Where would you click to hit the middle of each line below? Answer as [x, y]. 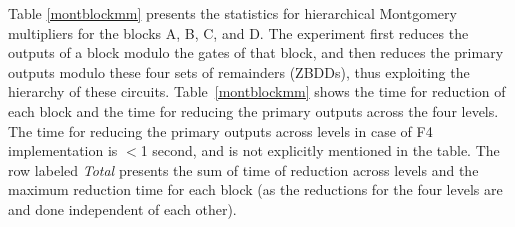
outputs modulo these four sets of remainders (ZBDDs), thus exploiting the [239, 71]
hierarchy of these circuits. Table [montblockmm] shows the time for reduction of [257, 91]
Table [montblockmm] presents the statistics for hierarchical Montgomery [232, 13]
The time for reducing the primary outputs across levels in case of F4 [220, 130]
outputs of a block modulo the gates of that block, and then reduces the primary [256, 52]
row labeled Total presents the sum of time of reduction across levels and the [243, 169]
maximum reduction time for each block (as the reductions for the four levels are [255, 189]
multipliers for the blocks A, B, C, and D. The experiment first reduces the [238, 32]
